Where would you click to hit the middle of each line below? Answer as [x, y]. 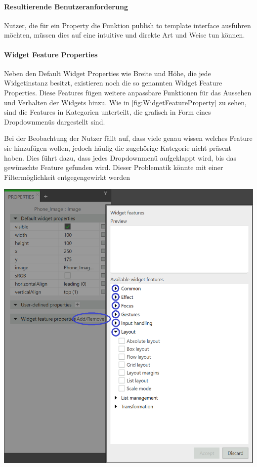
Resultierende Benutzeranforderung [66, 6]
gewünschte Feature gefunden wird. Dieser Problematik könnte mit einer [114, 167]
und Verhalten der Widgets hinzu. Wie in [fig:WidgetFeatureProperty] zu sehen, [125, 102]
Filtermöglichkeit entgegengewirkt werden [67, 177]
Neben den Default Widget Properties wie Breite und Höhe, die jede [107, 73]
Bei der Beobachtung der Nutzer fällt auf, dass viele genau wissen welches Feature [128, 138]
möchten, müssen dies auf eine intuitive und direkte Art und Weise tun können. [125, 35]
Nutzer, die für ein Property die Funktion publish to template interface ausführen [128, 25]
